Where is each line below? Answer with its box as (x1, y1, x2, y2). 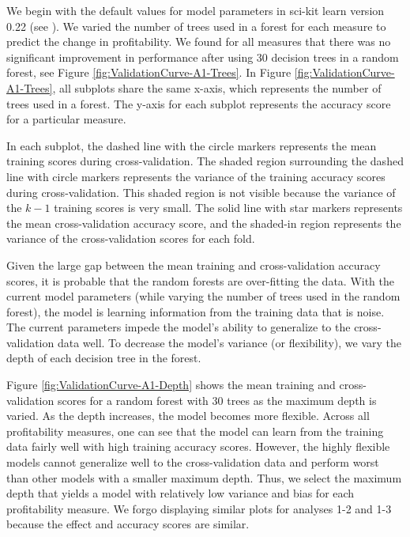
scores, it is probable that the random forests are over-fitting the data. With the (6, 272, 395, 289)
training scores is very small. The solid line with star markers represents (54, 199, 403, 216)
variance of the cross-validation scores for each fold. (6, 230, 255, 247)
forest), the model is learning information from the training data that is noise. (6, 303, 385, 320)
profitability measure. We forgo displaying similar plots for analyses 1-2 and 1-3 (6, 500, 392, 516)
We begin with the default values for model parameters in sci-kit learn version (6, 2, 385, 18)
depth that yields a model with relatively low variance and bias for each (6, 485, 355, 501)
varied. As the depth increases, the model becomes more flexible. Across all (6, 407, 370, 424)
